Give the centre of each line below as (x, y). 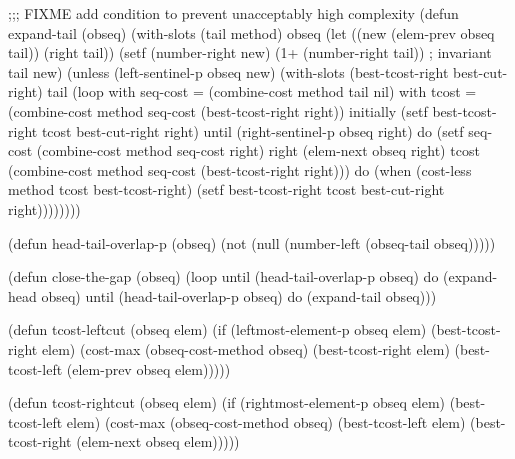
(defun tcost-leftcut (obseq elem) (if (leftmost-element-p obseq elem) (217, 329)
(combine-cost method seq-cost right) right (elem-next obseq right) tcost (258, 150)
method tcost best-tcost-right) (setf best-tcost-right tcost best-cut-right (226, 189)
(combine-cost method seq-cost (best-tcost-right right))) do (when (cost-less (240, 169)
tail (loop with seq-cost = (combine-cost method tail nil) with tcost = (262, 91)
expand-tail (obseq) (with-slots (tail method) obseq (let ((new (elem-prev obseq (251, 32)
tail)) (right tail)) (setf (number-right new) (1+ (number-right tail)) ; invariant (250, 52)
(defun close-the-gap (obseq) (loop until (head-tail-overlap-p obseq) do (223, 276)
